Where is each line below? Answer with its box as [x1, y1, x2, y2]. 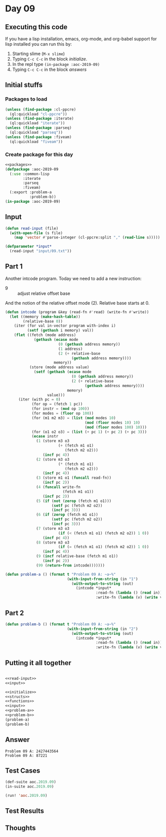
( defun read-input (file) [5, 226, 58, 231]
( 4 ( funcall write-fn [36, 485, 81, 490]
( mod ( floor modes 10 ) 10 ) [84, 420, 140, 425]
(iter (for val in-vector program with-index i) [14, 323, 116, 329]
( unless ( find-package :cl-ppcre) [5, 107, 77, 112]
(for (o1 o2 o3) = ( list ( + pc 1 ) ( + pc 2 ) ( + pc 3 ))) [31, 429, 147, 434]
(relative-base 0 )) [23, 319, 63, 324]
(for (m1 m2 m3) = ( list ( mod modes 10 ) [31, 415, 116, 420]
